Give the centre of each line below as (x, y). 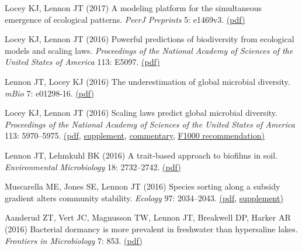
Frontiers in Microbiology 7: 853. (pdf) (74, 240)
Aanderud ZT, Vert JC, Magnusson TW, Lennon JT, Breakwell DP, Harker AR (148, 217)
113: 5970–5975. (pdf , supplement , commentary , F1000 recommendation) (135, 135)
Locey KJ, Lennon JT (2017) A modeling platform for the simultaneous (133, 8)
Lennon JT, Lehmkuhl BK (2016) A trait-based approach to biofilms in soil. (141, 155)
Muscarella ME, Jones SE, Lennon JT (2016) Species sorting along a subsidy (143, 186)
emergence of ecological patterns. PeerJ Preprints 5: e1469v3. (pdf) (125, 19)
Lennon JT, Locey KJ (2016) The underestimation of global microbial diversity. (147, 81)
